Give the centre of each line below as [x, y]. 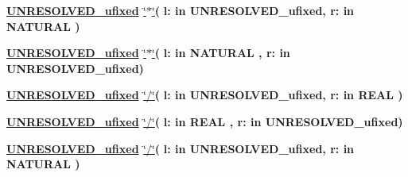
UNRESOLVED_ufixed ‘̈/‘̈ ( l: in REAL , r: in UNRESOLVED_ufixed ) [205, 121]
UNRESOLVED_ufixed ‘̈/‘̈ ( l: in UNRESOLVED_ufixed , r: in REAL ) [205, 95]
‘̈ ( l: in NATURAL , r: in [221, 53]
